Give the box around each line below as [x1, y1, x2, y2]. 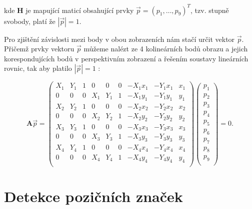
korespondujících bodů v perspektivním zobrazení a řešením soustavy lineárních [4, 53, 248, 63]
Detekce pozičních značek [4, 186, 183, 206]
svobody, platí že [4, 15, 55, 26]
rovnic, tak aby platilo [4, 63, 72, 73]
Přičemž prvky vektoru [4, 43, 74, 54]
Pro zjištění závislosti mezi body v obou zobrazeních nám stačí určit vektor [4, 33, 235, 44]
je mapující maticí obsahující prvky [25, 4, 134, 15]
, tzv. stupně [190, 4, 229, 15]
